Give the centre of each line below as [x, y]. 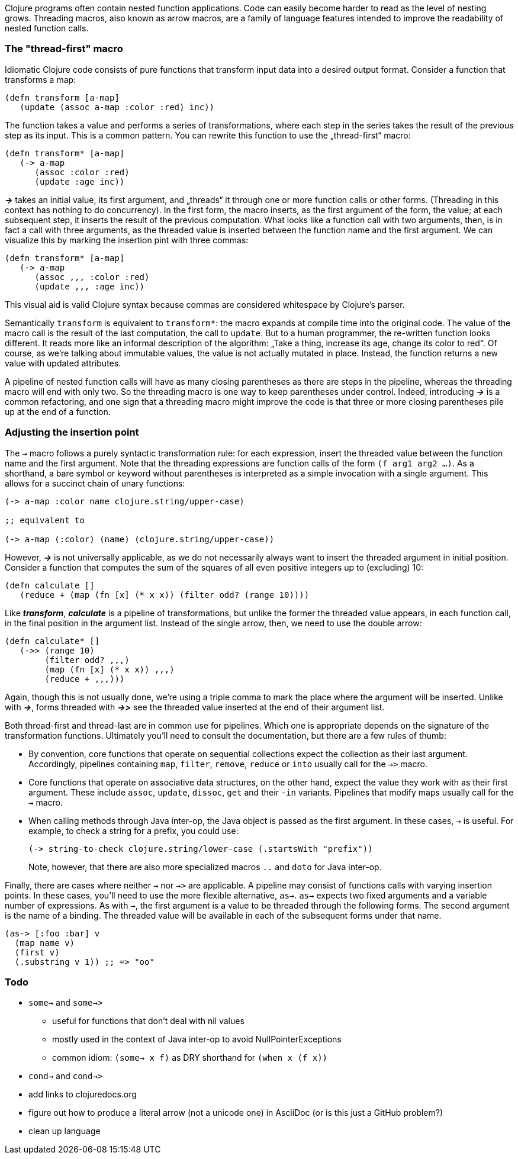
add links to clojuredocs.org [83, 1094]
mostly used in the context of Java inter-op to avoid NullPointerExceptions [197, 1039]
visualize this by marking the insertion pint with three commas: [127, 240]
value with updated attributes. [63, 363]
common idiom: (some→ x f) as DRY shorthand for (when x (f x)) [190, 1058]
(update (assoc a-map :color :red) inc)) [117, 107]
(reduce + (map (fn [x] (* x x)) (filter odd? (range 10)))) [165, 595]
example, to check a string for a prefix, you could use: [133, 830]
